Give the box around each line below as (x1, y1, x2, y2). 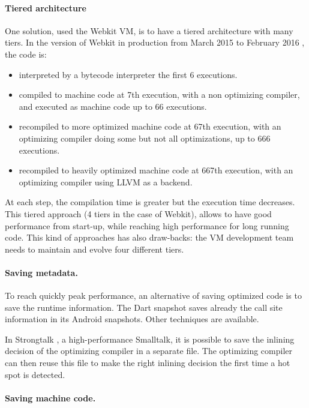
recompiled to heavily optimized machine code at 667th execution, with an (19, 164, 293, 176)
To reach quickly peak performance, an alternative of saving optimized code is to (5, 289, 302, 302)
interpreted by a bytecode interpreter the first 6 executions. (19, 68, 238, 80)
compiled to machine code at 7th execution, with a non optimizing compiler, (19, 88, 300, 101)
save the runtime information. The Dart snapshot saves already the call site (5, 301, 283, 313)
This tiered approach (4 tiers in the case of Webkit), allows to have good (5, 207, 272, 220)
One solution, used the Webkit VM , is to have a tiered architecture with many (5, 24, 293, 37)
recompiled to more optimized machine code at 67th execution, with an (19, 120, 281, 133)
